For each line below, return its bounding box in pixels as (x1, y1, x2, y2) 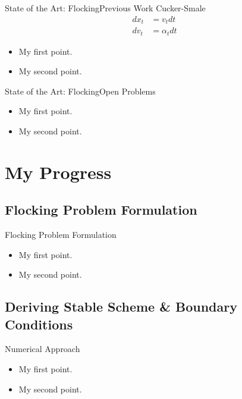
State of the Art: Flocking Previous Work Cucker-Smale (5, 2, 206, 14)
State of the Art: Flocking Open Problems (5, 84, 156, 97)
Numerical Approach (5, 343, 80, 355)
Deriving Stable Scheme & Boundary (5, 297, 237, 316)
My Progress (5, 159, 112, 184)
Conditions (5, 315, 73, 333)
